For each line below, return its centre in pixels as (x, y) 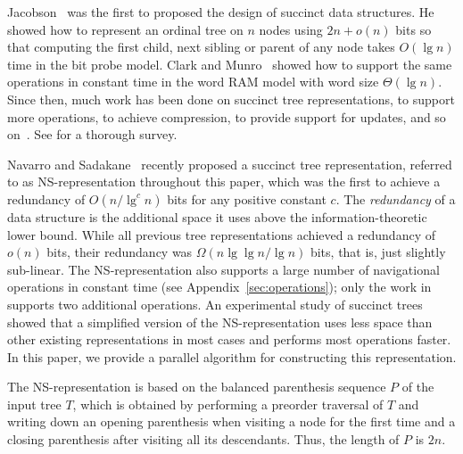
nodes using (291, 29)
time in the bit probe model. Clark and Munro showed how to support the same (230, 64)
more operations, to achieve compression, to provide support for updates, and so (227, 116)
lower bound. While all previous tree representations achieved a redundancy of (221, 234)
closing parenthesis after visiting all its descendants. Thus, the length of (203, 439)
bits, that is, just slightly (378, 252)
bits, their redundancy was (120, 252)
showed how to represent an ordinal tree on (125, 29)
